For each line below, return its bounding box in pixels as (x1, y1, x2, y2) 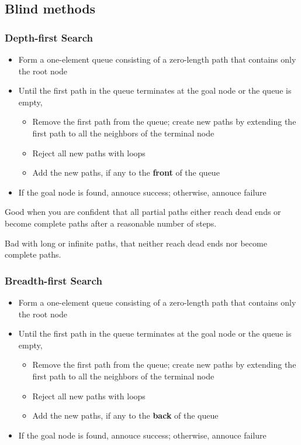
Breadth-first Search (5, 273, 102, 287)
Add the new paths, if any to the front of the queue (32, 166, 220, 179)
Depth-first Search (5, 30, 94, 44)
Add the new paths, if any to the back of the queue (32, 409, 219, 422)
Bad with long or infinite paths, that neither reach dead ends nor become (5, 237, 267, 249)
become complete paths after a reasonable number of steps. (5, 217, 217, 229)
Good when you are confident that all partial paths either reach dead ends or (5, 206, 281, 218)
